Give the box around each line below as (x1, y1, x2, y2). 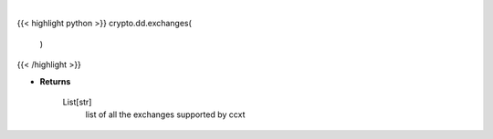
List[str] (62, 96, 92, 107)
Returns (39, 75, 71, 86)
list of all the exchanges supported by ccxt (85, 109, 246, 120)
